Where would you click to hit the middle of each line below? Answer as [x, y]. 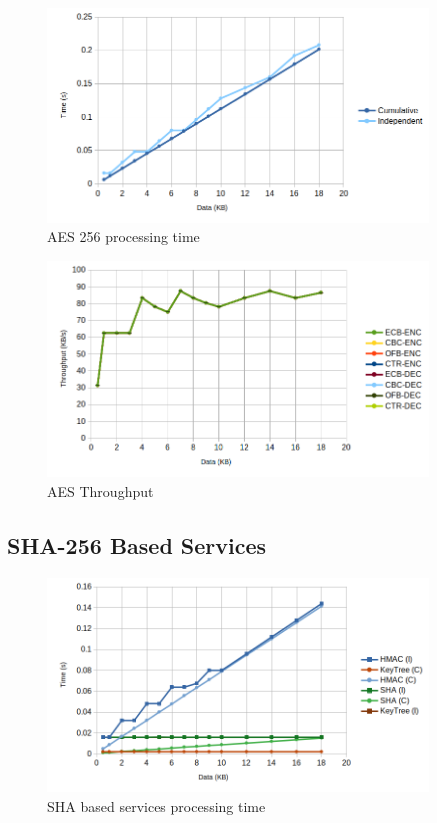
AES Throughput [100, 491]
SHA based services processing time [156, 805]
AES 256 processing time [123, 236]
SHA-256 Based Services [137, 544]
